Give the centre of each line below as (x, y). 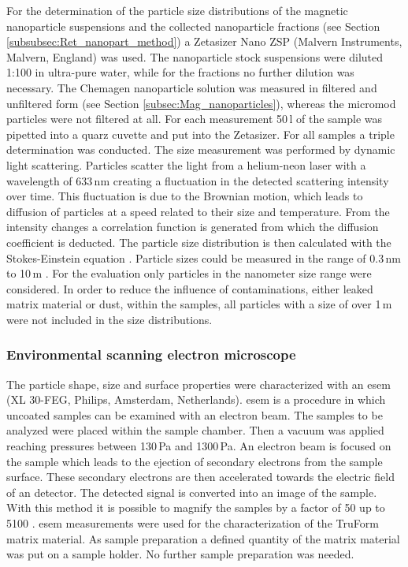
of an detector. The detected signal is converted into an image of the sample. (192, 492)
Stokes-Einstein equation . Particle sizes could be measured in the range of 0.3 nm (204, 257)
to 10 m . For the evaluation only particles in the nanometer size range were (189, 273)
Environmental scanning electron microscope (151, 354)
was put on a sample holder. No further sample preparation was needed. (180, 554)
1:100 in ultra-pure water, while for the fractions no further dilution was (180, 72)
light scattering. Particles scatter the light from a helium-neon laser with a (186, 164)
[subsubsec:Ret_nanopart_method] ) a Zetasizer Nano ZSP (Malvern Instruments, (204, 41)
